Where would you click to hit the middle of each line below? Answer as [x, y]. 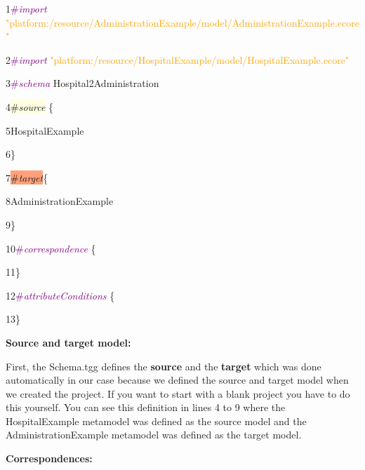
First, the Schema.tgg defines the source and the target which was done [164, 366]
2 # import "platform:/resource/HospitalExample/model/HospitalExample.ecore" [178, 59]
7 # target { [27, 177]
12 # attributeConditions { [60, 295]
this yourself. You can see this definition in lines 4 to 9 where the [146, 407]
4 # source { [30, 106]
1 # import [26, 8]
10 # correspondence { [51, 248]
